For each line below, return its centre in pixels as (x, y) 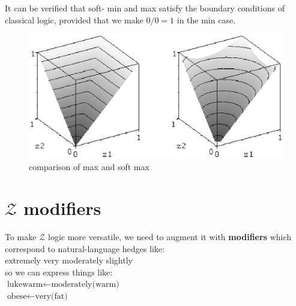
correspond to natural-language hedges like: (85, 248)
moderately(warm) (85, 285)
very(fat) (51, 296)
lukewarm (25, 285)
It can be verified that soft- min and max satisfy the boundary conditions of (145, 8)
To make (21, 236)
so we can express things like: (59, 272)
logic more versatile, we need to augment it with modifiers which (170, 236)
